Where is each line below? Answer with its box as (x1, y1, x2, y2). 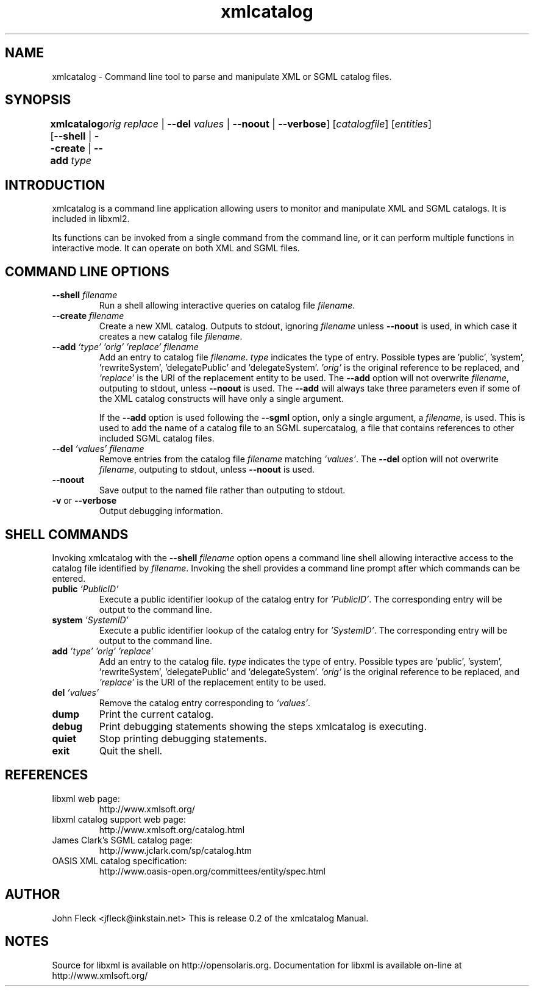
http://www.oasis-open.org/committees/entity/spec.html (99, 865, 326, 876)
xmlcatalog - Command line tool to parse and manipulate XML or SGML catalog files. (52, 71, 392, 82)
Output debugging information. (99, 506, 223, 517)
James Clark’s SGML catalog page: (52, 834, 193, 845)
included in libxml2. (52, 213, 130, 224)
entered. (52, 573, 86, 584)
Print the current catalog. (99, 707, 214, 720)
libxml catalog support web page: (52, 814, 186, 825)
